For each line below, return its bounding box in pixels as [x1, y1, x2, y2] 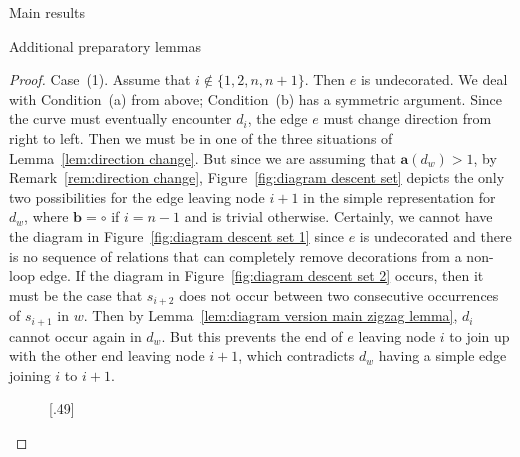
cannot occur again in [9, 325, 142, 346]
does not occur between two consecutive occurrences [179, 284, 499, 305]
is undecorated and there [359, 225, 512, 246]
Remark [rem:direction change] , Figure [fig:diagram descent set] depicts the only [9, 167, 505, 188]
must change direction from [323, 108, 492, 129]
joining [9, 364, 51, 385]
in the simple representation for [303, 186, 496, 207]
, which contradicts [238, 345, 355, 366]
